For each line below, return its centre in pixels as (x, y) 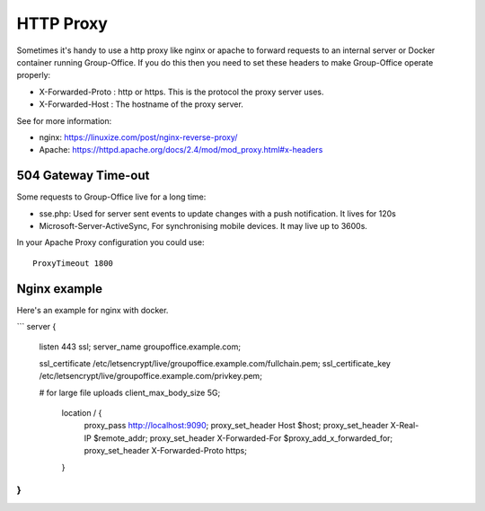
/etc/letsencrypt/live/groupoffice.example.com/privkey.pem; (150, 376)
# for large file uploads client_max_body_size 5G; (130, 392)
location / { (82, 413)
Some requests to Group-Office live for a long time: (111, 197)
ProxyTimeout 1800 (73, 263)
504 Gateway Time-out (83, 176)
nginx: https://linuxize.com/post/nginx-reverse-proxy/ (138, 137)
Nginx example (60, 289)
